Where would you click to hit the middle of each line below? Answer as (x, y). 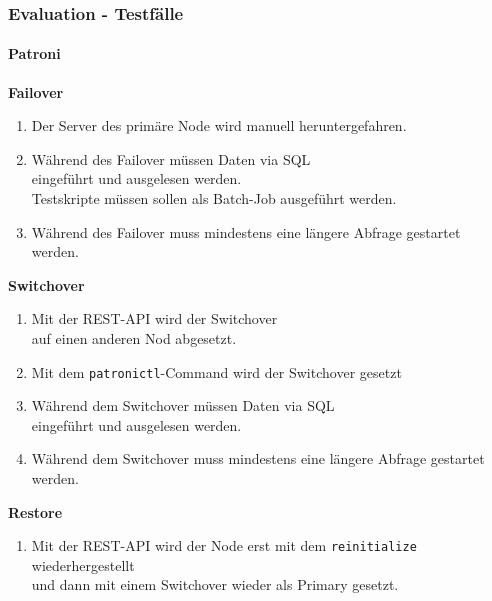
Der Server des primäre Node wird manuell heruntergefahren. (219, 125)
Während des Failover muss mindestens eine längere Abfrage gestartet (246, 231)
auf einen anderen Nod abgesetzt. (134, 337)
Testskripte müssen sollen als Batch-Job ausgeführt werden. (214, 198)
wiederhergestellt (83, 564)
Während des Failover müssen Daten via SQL (171, 158)
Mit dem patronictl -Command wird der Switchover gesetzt (216, 371)
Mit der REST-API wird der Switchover (154, 318)
